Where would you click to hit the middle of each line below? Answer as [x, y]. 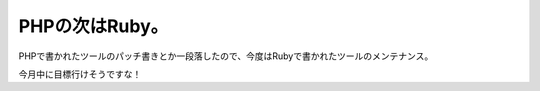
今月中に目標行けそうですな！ [80, 74]
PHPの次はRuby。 [93, 26]
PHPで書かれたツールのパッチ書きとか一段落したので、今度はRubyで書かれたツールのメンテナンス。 [226, 56]
